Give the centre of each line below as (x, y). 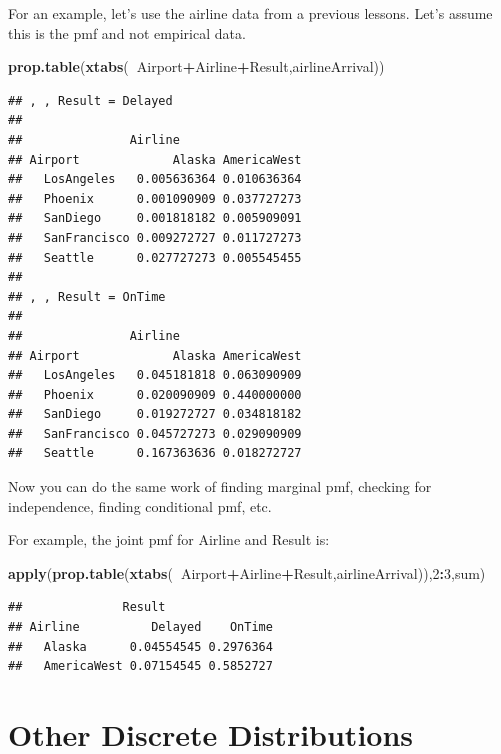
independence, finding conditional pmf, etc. (140, 505)
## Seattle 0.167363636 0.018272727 (155, 453)
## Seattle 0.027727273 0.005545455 (155, 257)
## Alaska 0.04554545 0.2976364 (140, 646)
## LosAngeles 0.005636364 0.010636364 (155, 179)
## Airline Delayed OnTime (140, 627)
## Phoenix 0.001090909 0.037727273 (155, 198)
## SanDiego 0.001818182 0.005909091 (155, 218)
